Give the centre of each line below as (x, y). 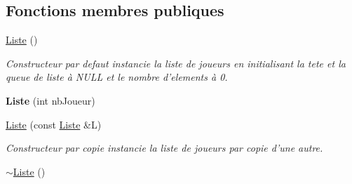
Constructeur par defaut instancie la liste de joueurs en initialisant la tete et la (176, 63)
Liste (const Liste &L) (54, 124)
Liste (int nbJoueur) (50, 100)
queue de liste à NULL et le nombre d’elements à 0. (117, 77)
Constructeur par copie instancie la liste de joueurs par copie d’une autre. (164, 148)
